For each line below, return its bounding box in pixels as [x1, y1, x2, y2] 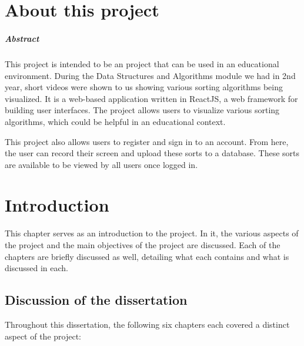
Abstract [5, 32, 39, 44]
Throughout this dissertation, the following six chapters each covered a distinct [5, 318, 290, 330]
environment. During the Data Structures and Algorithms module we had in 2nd [5, 69, 296, 81]
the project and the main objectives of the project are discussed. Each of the [5, 239, 280, 251]
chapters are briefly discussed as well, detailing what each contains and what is [5, 250, 289, 262]
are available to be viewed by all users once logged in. [5, 158, 198, 170]
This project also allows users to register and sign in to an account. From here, [5, 135, 289, 147]
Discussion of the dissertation [5, 291, 188, 309]
